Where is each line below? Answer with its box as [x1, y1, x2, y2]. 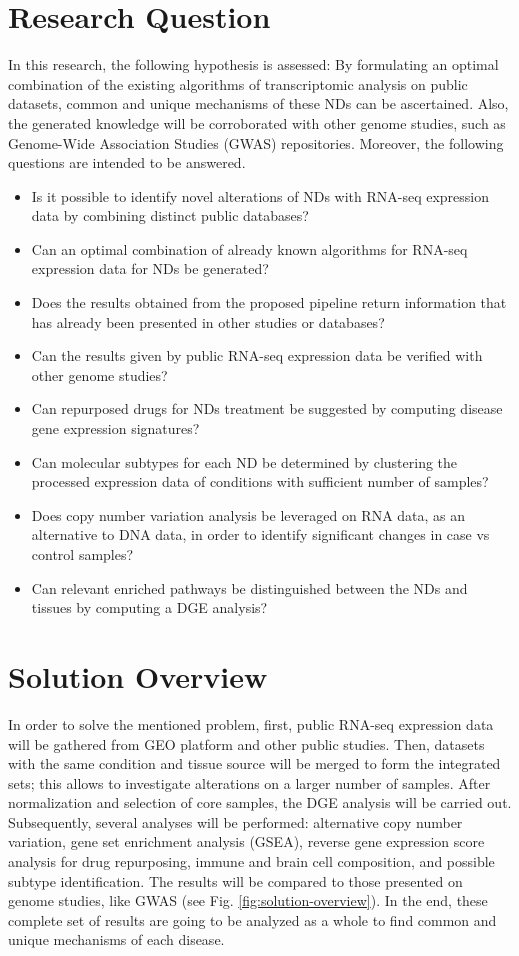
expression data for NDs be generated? [31, 258, 269, 279]
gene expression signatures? [31, 418, 200, 439]
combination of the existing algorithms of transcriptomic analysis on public [8, 73, 468, 94]
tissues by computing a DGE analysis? [31, 597, 268, 618]
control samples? [31, 544, 134, 564]
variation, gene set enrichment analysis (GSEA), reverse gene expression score [8, 831, 485, 852]
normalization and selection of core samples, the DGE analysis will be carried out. [8, 792, 512, 813]
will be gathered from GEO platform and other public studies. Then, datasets [8, 733, 485, 754]
